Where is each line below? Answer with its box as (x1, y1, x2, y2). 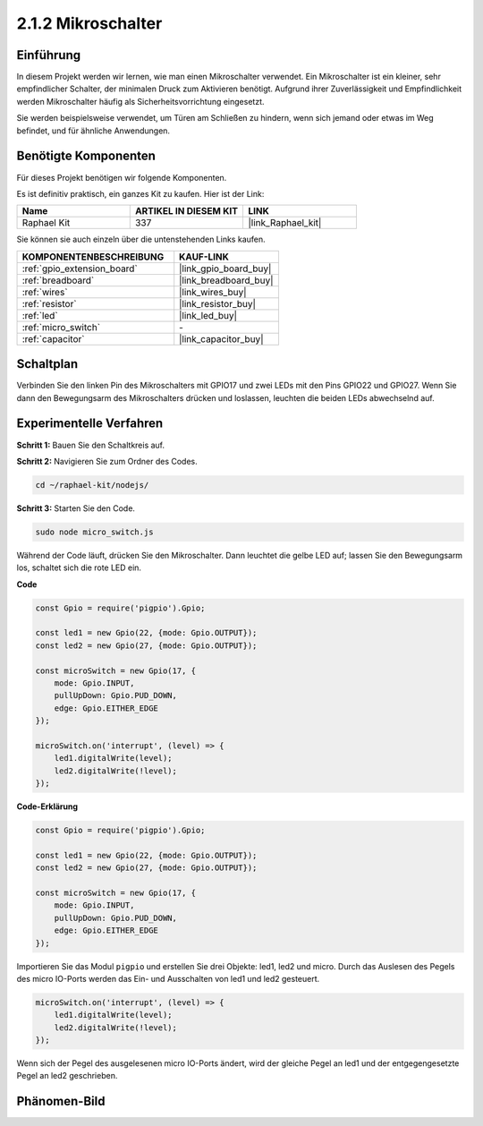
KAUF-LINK (179, 251, 230, 263)
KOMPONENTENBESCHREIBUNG (21, 251, 165, 263)
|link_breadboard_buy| (179, 274, 274, 286)
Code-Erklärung (16, 801, 79, 812)
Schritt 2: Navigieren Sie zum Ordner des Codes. (16, 456, 199, 466)
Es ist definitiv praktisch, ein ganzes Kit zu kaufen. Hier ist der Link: (16, 188, 265, 199)
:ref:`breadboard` (21, 274, 95, 286)
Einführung (16, 47, 80, 63)
